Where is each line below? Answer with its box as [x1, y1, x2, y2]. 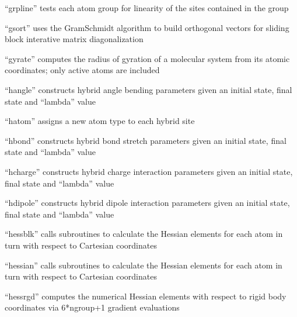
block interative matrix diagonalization [5, 33, 144, 45]
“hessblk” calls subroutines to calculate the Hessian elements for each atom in [5, 228, 283, 240]
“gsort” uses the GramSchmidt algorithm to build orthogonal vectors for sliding [5, 21, 289, 33]
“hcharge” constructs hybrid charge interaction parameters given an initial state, [5, 165, 293, 177]
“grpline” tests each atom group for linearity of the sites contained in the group [5, 2, 289, 13]
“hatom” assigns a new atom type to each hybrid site [5, 115, 195, 127]
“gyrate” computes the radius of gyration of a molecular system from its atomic [5, 52, 290, 64]
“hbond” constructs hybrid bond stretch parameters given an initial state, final [5, 134, 286, 146]
